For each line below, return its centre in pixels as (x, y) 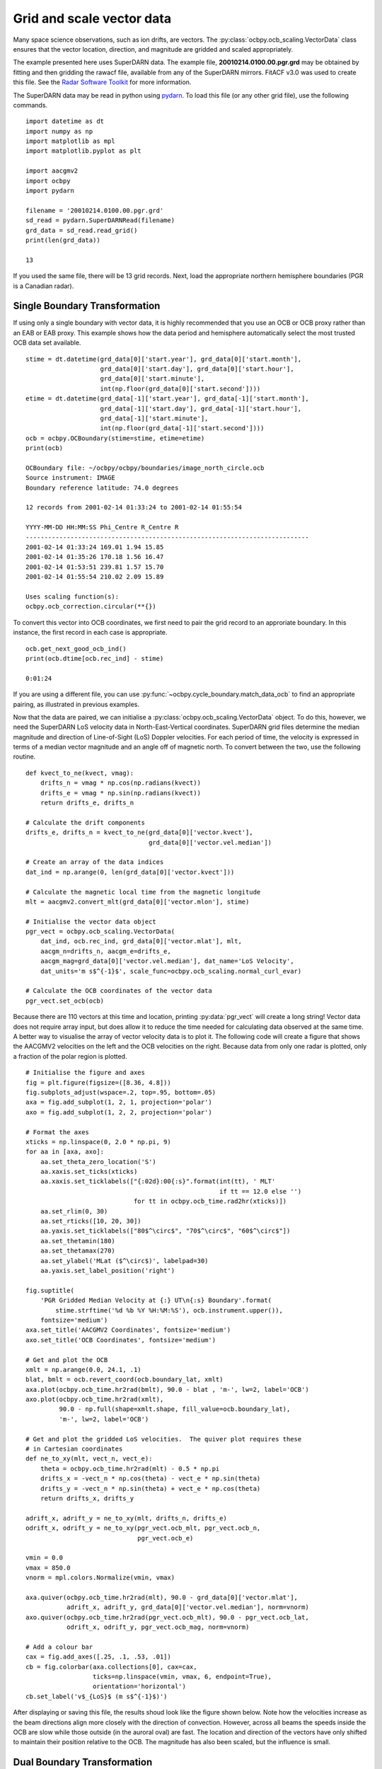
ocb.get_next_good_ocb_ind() (76, 649)
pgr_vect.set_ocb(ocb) (65, 1001)
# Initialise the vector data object (91, 921)
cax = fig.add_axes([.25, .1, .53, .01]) (98, 1657)
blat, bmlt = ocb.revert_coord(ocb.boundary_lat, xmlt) (125, 1379)
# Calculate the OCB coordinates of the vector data (119, 991)
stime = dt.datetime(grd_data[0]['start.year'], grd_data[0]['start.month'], (164, 359)
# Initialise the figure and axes (85, 1073)
